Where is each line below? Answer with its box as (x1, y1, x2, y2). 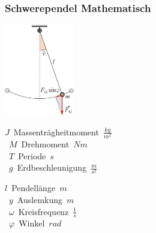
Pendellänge (11, 181, 56, 194)
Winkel (19, 217, 45, 229)
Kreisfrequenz (18, 205, 69, 217)
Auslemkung (17, 193, 63, 206)
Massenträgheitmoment (13, 125, 99, 138)
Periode (18, 149, 46, 162)
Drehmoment (21, 138, 70, 150)
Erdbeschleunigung (17, 161, 87, 174)
